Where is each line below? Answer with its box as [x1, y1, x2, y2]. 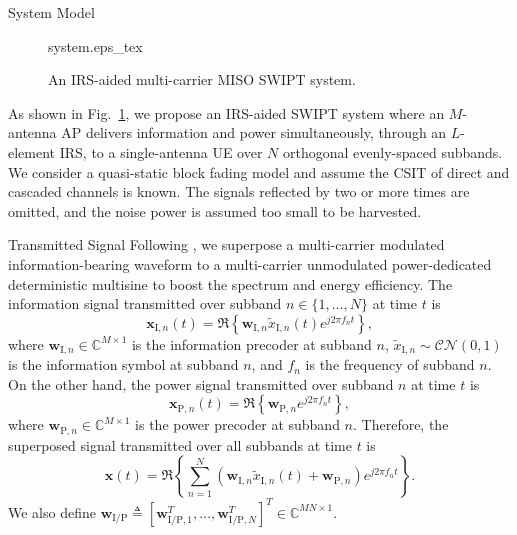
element [8, 141, 56, 162]
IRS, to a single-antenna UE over [59, 141, 263, 162]
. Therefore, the [353, 414, 449, 435]
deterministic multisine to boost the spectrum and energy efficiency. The [8, 273, 453, 294]
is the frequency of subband [305, 354, 475, 375]
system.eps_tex [48, 35, 143, 56]
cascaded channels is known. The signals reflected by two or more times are [8, 181, 470, 202]
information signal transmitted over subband [8, 293, 282, 314]
